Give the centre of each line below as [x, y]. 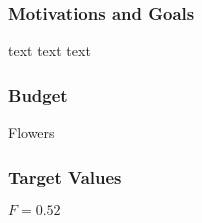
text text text [49, 50]
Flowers [31, 132]
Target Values [65, 176]
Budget [38, 94]
